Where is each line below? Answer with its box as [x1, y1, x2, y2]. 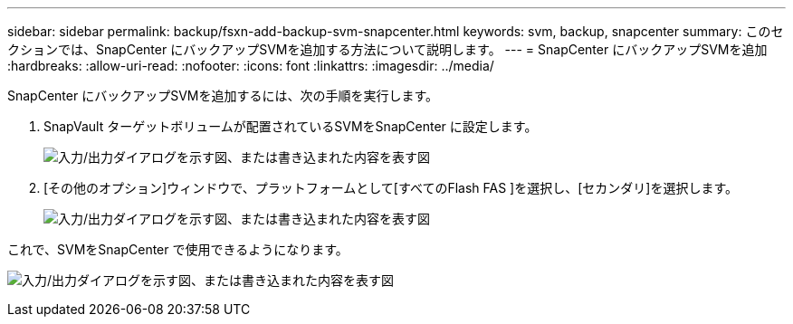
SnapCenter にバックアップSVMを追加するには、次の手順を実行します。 [7, 88, 439, 103]
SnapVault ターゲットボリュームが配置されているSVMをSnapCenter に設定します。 [43, 119, 538, 134]
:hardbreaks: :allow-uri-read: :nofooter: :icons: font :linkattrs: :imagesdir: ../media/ [7, 58, 494, 73]
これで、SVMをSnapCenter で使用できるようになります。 [7, 242, 349, 257]
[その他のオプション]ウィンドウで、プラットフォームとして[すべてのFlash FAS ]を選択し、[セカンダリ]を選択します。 [43, 180, 738, 195]
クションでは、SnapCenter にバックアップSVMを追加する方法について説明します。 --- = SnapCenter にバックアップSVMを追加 [7, 42, 768, 57]
